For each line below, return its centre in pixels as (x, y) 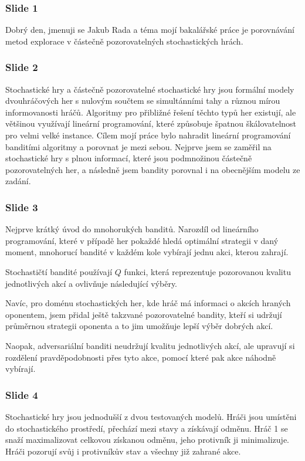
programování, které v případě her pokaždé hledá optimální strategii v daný (142, 240)
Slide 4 (22, 394)
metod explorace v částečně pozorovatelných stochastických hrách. (124, 41)
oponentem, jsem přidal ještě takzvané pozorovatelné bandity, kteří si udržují (144, 314)
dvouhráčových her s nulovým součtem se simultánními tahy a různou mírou (143, 101)
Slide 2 (22, 67)
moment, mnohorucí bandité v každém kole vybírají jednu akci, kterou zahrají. (147, 252)
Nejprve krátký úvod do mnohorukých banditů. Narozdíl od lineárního (132, 229)
